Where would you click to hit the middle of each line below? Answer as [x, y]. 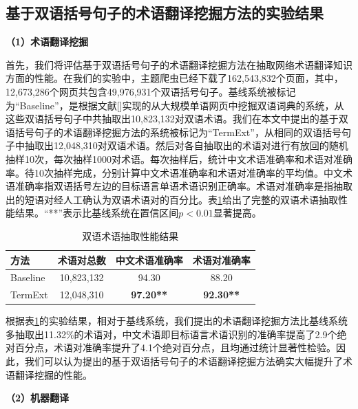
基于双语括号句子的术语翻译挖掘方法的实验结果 [165, 13]
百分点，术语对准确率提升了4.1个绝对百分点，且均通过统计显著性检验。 [175, 347]
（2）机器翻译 [38, 398]
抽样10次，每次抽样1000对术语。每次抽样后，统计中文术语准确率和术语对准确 [179, 158]
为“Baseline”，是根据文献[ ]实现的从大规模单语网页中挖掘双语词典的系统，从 [175, 105]
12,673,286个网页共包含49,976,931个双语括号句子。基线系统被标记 [151, 91]
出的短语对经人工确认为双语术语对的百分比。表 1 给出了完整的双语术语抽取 [172, 199]
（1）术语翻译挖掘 [47, 42]
